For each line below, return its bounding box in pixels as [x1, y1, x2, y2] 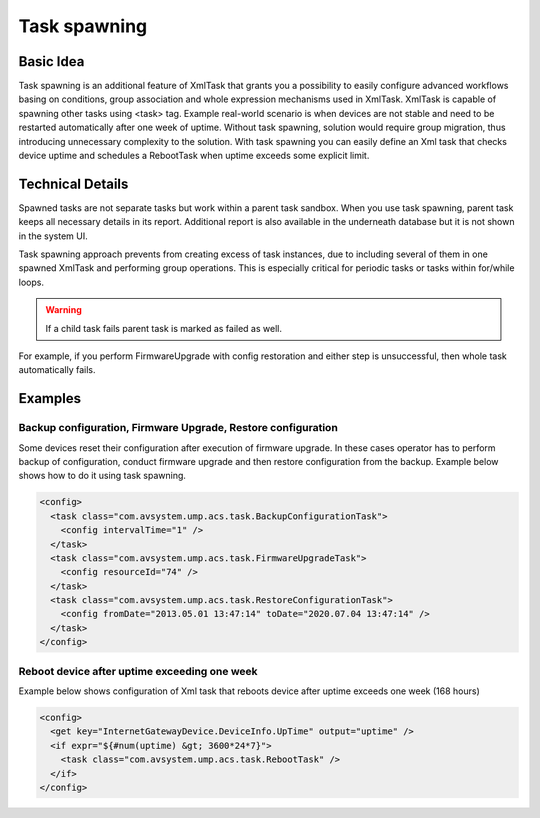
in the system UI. [18, 230, 89, 242]
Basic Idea [18, 53, 85, 70]
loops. [18, 276, 45, 288]
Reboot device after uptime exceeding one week [18, 664, 259, 678]
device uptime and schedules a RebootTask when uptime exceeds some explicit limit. [18, 150, 370, 162]
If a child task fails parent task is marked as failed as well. [45, 322, 282, 334]
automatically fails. [18, 364, 96, 376]
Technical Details [18, 175, 129, 192]
